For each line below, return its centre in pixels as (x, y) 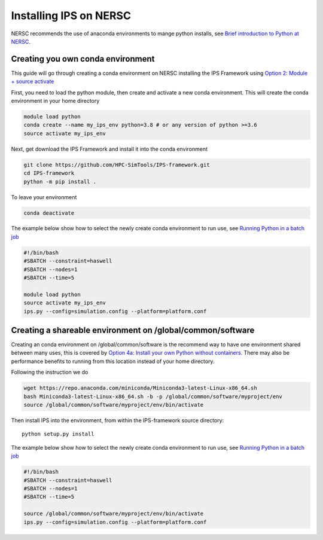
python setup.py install (58, 434)
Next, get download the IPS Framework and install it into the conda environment (109, 149)
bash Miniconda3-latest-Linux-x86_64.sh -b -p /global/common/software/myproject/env (153, 396)
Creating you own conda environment (83, 59)
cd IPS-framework (49, 173)
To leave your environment (44, 197)
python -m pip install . (60, 181)
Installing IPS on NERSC (71, 16)
